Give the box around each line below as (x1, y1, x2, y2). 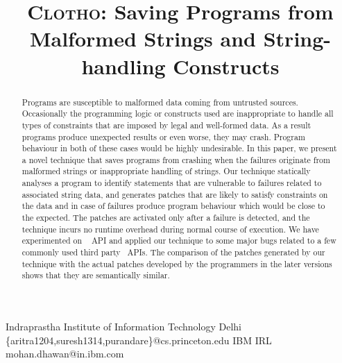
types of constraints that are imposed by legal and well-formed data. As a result (22, 119, 311, 130)
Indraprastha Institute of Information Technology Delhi (6, 319, 242, 334)
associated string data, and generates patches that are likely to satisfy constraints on (22, 188, 328, 200)
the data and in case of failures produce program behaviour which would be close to (22, 200, 325, 212)
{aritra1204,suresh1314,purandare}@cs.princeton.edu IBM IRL (6, 332, 272, 347)
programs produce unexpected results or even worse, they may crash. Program (22, 130, 305, 142)
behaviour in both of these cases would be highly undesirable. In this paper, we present (22, 142, 337, 154)
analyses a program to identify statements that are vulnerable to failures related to (22, 177, 322, 189)
